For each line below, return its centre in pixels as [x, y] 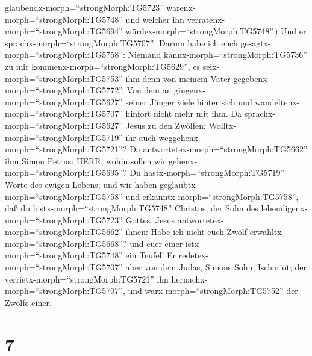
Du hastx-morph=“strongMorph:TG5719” [207, 173]
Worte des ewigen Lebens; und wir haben [81, 184]
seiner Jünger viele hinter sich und [189, 101]
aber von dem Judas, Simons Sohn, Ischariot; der [216, 267]
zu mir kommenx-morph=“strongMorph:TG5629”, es [102, 66]
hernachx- [189, 279]
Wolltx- [223, 125]
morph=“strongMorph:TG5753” [64, 78]
